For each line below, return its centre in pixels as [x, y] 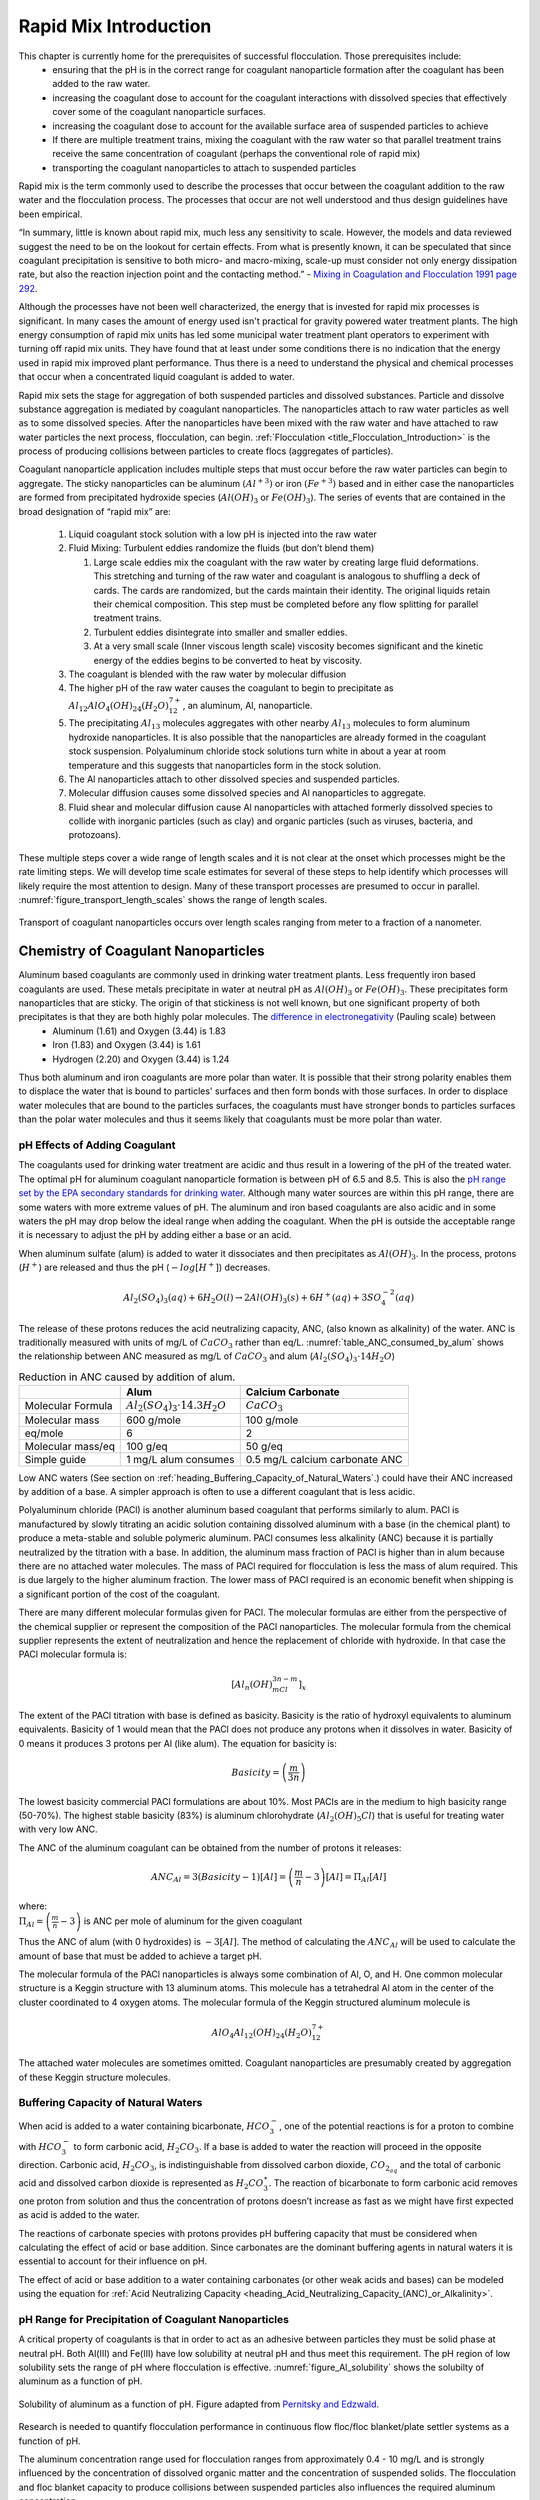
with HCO [40, 2147]
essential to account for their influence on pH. [113, 2261]
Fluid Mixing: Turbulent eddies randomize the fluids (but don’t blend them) [221, 548]
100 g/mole [272, 1420]
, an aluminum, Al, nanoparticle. [247, 705]
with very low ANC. [58, 1829]
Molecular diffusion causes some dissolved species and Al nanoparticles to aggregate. [247, 793]
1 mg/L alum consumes [180, 1459]
